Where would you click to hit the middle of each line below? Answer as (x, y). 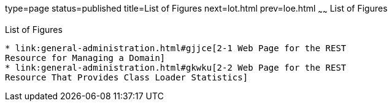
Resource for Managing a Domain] (85, 58)
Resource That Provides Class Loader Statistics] (127, 77)
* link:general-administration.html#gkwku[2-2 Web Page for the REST (176, 67)
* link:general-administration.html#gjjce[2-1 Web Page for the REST (176, 48)
